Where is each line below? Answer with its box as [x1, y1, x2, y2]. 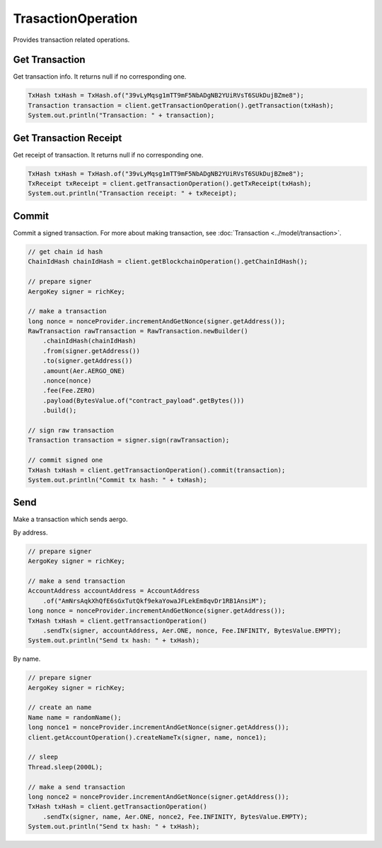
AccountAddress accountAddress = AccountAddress [28, 587, 200, 595]
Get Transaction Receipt [13, 132, 122, 144]
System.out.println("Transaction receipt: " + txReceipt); [28, 189, 237, 198]
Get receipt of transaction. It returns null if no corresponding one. [13, 150, 204, 159]
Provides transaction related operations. [13, 35, 130, 44]
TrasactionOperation [13, 11, 138, 26]
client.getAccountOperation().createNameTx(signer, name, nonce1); [28, 733, 267, 741]
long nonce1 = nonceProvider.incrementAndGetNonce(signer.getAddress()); [28, 723, 289, 732]
